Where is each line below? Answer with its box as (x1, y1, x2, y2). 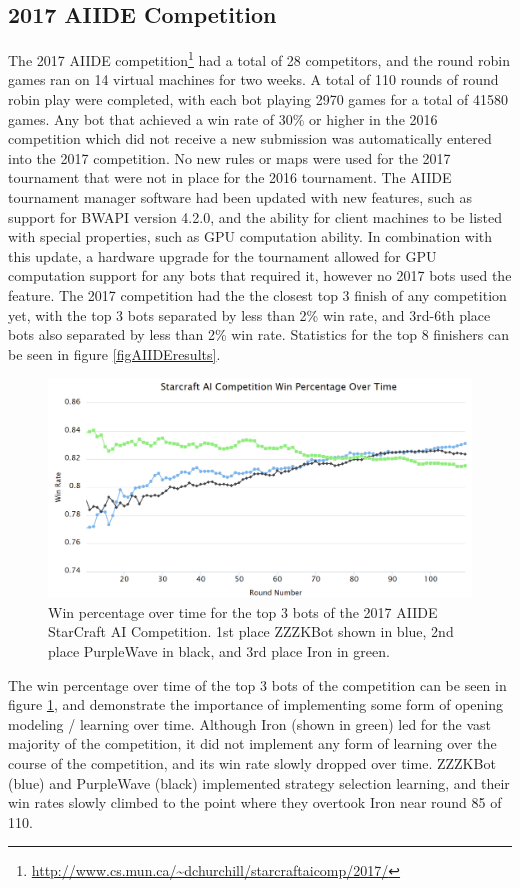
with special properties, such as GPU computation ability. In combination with (8, 226, 493, 247)
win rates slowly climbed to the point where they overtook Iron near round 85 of (8, 792, 502, 813)
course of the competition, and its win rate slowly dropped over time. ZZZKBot (8, 752, 496, 773)
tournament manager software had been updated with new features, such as (8, 187, 473, 208)
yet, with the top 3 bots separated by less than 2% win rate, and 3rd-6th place (8, 304, 491, 325)
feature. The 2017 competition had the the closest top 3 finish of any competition (8, 284, 507, 305)
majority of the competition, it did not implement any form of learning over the (8, 733, 497, 754)
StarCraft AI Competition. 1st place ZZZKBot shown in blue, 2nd (48, 621, 454, 642)
